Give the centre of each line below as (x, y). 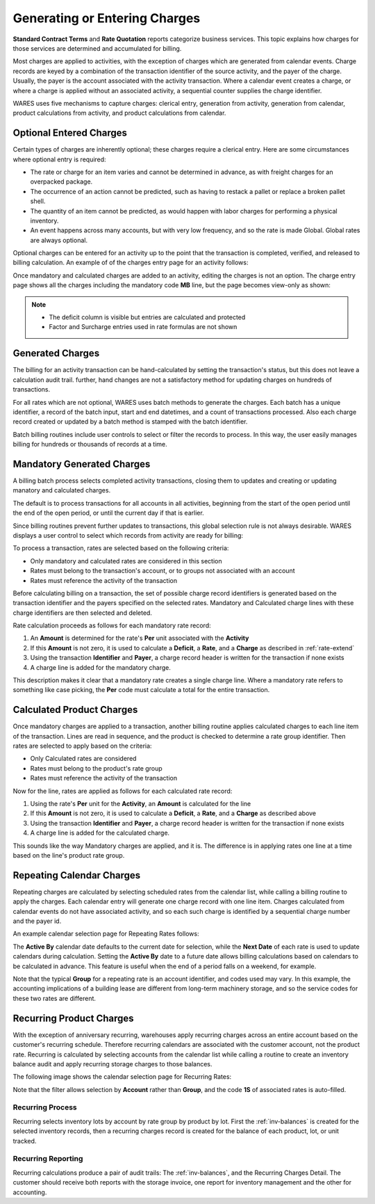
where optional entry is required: (60, 159)
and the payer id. (37, 921)
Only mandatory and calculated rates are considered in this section (126, 561)
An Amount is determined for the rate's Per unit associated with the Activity (140, 638)
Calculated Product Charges (75, 710)
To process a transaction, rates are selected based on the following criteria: (121, 548)
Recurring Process (45, 1107)
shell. (38, 201)
